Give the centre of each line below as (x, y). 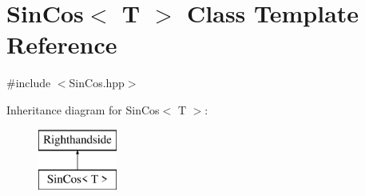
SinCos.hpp (97, 83)
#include (29, 83)
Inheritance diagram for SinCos (83, 109)
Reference (62, 44)
